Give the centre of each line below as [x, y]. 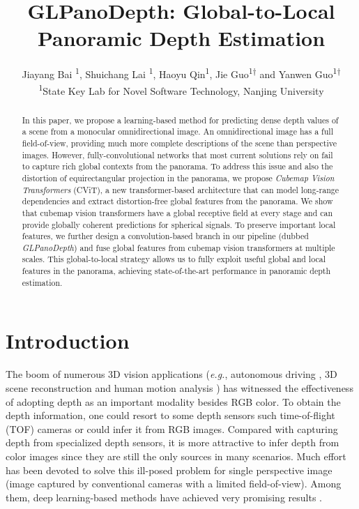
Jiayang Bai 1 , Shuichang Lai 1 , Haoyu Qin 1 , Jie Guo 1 [137, 73]
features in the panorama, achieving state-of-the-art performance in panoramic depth [176, 271]
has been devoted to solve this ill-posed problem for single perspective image [169, 470]
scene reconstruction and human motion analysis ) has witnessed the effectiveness [179, 387]
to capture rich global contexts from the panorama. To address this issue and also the [177, 166]
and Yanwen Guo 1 [298, 73]
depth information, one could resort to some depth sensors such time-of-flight [170, 415]
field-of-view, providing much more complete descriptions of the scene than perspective [179, 143]
